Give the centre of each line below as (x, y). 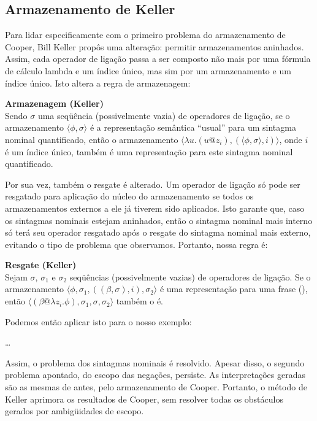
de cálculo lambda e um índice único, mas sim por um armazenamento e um (148, 70)
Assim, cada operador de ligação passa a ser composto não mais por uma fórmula (158, 59)
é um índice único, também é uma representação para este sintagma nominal (149, 151)
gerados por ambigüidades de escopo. (74, 411)
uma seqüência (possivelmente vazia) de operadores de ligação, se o (164, 115)
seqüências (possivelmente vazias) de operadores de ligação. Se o (190, 276)
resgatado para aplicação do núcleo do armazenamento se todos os (129, 196)
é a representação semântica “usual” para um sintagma (193, 127)
